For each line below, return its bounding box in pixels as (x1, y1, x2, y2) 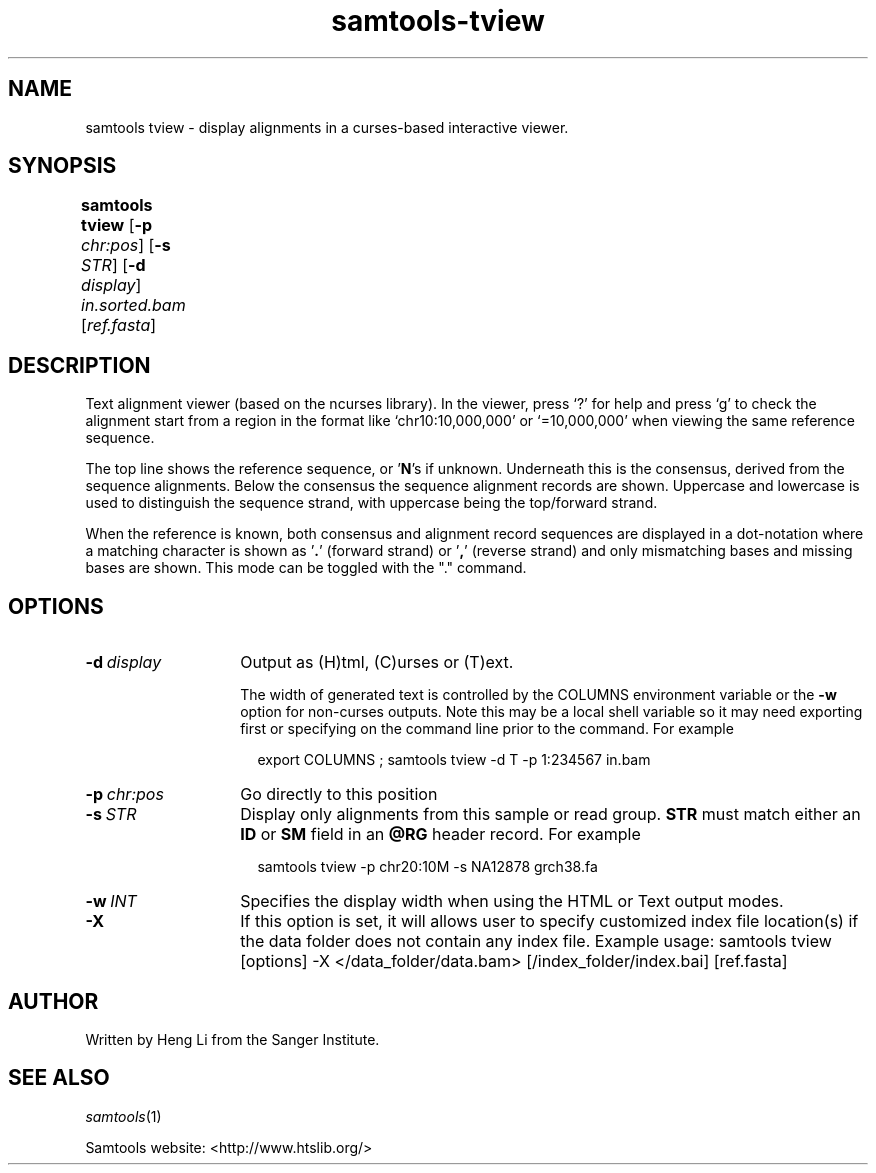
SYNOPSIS (8, 153, 117, 179)
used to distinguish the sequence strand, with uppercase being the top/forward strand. (85, 494, 658, 512)
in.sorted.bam (81, 295, 186, 316)
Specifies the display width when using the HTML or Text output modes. (240, 891, 784, 912)
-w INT (85, 891, 137, 912)
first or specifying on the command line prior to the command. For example (240, 720, 734, 738)
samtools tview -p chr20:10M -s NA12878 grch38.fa (257, 858, 598, 876)
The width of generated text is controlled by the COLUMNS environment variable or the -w (240, 686, 837, 704)
